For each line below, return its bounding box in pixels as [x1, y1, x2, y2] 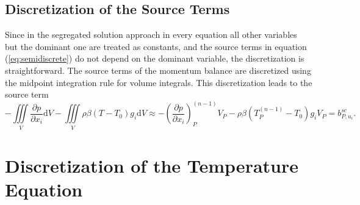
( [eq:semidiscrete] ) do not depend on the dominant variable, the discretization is [5, 52, 304, 65]
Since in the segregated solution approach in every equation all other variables [5, 28, 297, 41]
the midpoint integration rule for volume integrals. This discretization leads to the [5, 76, 312, 88]
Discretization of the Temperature [5, 153, 298, 178]
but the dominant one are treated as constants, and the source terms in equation [5, 40, 307, 52]
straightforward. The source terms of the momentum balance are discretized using [5, 63, 311, 76]
